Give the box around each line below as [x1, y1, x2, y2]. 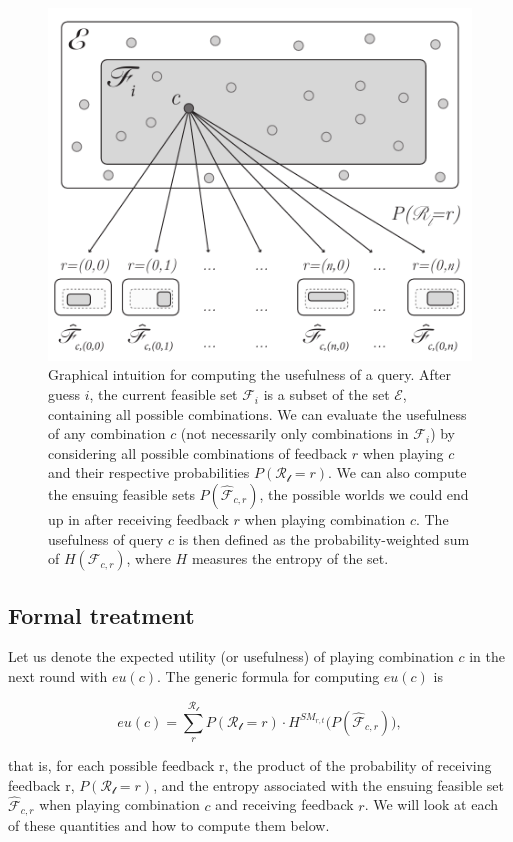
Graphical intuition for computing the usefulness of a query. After [48, 364, 452, 385]
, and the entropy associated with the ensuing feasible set [153, 774, 504, 795]
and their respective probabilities [48, 462, 250, 483]
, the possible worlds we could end [259, 484, 469, 505]
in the [469, 646, 506, 667]
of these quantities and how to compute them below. [8, 815, 330, 836]
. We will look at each [364, 794, 499, 815]
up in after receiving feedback [48, 509, 229, 530]
